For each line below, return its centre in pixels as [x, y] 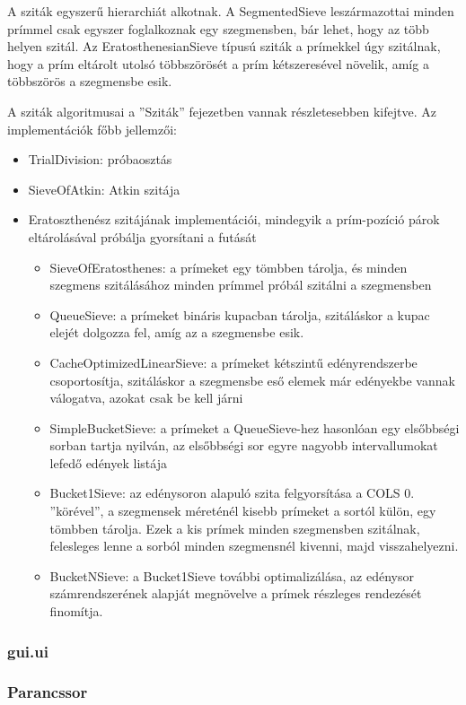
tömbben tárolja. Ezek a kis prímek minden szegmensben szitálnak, [235, 528]
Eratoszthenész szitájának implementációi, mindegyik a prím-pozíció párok [234, 219]
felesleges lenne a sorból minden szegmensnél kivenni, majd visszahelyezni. [254, 546]
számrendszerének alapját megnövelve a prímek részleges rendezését [236, 593]
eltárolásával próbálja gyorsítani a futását [142, 236]
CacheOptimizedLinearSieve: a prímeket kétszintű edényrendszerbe [233, 362]
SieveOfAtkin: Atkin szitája [104, 189]
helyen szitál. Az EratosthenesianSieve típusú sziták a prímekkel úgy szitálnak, [224, 46]
